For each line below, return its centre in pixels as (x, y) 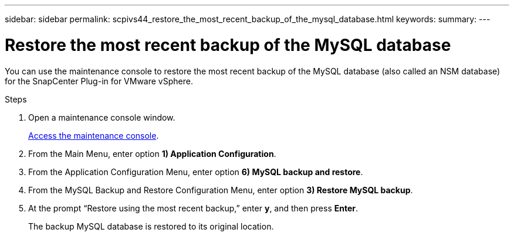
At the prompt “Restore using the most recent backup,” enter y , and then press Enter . (193, 208)
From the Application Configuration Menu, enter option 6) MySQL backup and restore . (196, 172)
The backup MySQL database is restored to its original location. (151, 226)
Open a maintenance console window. (102, 117)
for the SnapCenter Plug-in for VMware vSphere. (99, 81)
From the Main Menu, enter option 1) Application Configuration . (152, 153)
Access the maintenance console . (94, 135)
